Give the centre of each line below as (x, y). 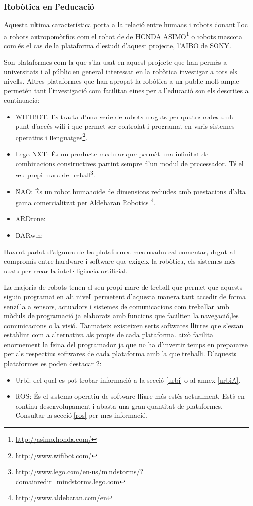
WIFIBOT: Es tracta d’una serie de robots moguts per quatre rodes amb (124, 116)
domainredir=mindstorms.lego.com (67, 481)
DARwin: (29, 235)
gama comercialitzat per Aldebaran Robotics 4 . (85, 202)
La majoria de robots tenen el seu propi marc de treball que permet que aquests (123, 287)
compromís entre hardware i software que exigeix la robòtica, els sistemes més (120, 261)
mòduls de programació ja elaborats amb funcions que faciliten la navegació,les (121, 316)
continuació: (22, 100)
